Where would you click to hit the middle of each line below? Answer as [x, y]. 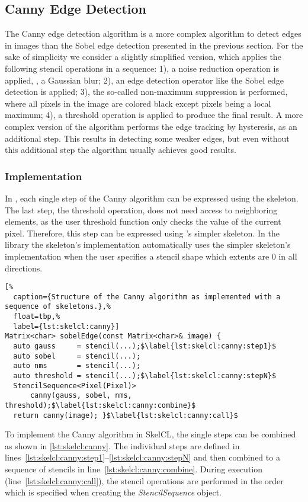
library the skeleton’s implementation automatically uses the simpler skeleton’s [148, 244]
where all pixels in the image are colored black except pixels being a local [138, 103]
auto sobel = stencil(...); [77, 356]
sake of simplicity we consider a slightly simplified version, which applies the [143, 57]
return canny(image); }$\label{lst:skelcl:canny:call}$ [126, 415]
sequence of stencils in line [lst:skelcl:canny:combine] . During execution [134, 469]
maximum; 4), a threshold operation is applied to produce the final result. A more [154, 115]
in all [288, 256]
